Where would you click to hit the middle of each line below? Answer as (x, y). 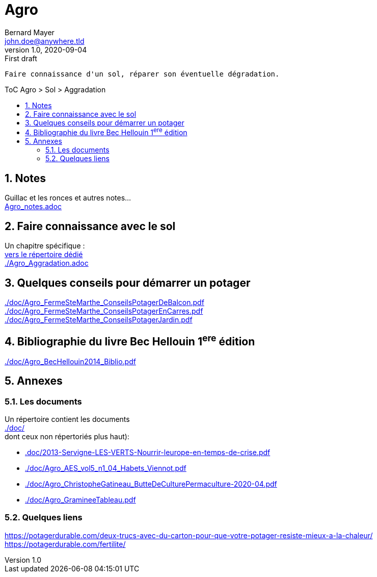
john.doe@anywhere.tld (45, 41)
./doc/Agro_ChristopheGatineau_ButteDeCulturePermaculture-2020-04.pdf (151, 484)
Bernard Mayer (30, 32)
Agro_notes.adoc (33, 207)
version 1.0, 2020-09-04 (46, 49)
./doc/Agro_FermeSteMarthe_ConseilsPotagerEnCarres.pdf (104, 311)
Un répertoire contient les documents (67, 419)
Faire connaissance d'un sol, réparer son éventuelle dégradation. (142, 74)
